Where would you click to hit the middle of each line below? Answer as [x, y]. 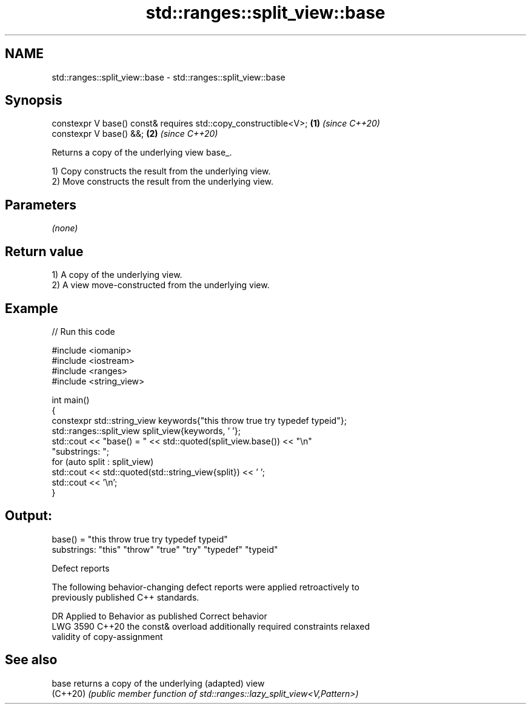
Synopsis [34, 101]
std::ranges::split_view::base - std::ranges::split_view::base [169, 77]
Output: [28, 516]
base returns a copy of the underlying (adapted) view [158, 683]
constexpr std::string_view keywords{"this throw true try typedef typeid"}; [199, 420]
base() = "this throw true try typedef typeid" [140, 539]
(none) [65, 228]
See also [31, 660]
